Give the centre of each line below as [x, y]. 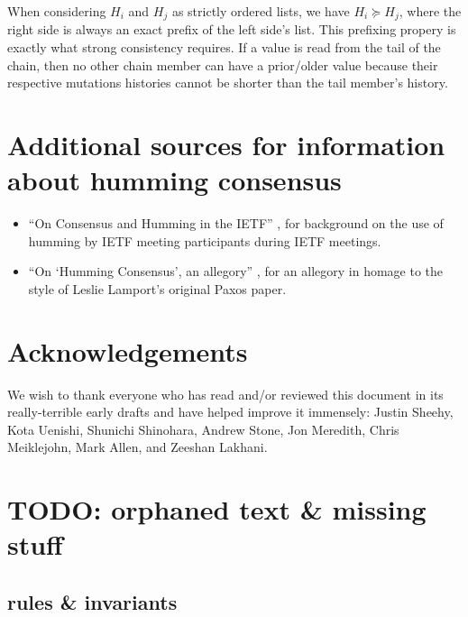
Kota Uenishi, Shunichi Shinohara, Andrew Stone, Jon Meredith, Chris [203, 429]
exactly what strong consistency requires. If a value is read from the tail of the [224, 47]
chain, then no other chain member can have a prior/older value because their [223, 64]
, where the [430, 11]
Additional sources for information [226, 145]
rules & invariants [92, 601]
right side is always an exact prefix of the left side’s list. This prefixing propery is [232, 29]
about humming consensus [174, 180]
